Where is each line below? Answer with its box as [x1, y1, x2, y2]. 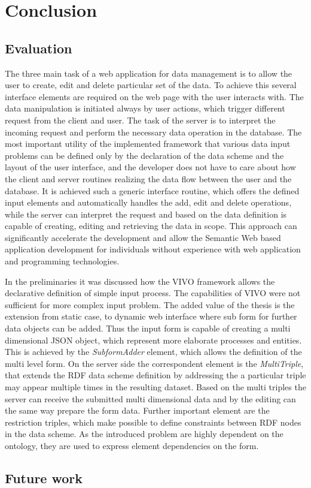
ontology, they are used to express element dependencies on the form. [5, 439, 259, 451]
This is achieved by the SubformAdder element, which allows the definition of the [5, 345, 302, 358]
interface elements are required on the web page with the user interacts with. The [5, 90, 304, 103]
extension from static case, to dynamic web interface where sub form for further [5, 310, 297, 323]
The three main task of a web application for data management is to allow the [5, 67, 292, 79]
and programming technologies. [5, 255, 120, 267]
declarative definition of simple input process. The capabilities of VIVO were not [5, 287, 301, 299]
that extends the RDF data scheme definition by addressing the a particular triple [5, 369, 306, 381]
